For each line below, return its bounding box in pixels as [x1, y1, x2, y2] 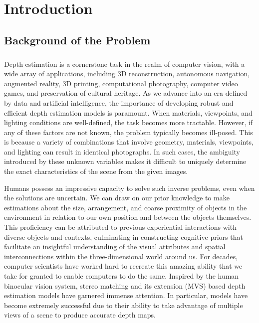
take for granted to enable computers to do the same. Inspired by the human [4, 271, 239, 281]
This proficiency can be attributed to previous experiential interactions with [4, 222, 237, 232]
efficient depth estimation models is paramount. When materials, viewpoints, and [4, 107, 253, 118]
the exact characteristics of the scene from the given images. [4, 166, 188, 176]
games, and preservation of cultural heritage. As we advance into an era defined [4, 88, 248, 98]
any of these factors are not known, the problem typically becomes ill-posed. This [4, 127, 253, 137]
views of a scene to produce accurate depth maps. [4, 310, 156, 320]
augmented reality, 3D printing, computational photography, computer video [4, 78, 238, 88]
